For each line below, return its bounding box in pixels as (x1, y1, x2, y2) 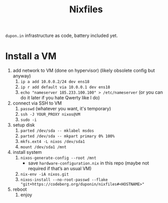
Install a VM (5, 50, 57, 62)
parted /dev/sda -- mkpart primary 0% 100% (20, 134, 115, 139)
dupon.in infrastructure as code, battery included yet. (5, 32, 118, 39)
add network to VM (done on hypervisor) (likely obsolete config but (12, 68, 155, 74)
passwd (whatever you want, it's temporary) (20, 106, 111, 112)
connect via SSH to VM (12, 100, 62, 106)
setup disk (12, 122, 35, 128)
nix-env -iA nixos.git (20, 172, 69, 177)
